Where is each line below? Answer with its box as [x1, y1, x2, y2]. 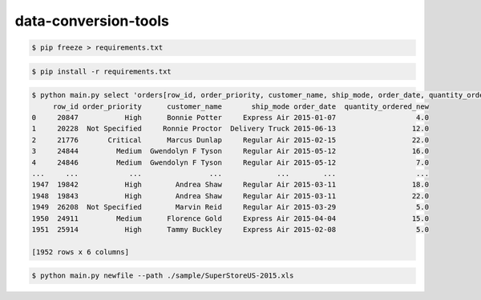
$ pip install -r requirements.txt [31, 66, 172, 76]
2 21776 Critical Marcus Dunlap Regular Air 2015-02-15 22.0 [31, 135, 429, 144]
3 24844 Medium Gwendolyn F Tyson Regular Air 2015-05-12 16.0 [31, 146, 429, 156]
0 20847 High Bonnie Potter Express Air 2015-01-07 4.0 [31, 113, 429, 122]
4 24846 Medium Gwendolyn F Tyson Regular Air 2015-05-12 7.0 [31, 158, 429, 167]
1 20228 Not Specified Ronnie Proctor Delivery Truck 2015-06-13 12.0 [31, 124, 429, 134]
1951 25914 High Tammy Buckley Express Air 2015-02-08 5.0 [31, 225, 429, 234]
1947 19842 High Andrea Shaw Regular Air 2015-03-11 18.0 [31, 180, 429, 190]
